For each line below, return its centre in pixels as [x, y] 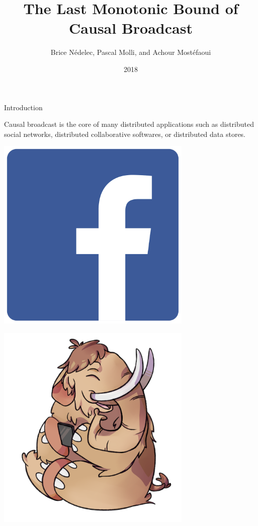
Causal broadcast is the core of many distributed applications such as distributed [129, 124]
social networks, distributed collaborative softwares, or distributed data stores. [125, 134]
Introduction [23, 107]
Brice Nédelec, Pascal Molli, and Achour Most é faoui [131, 52]
